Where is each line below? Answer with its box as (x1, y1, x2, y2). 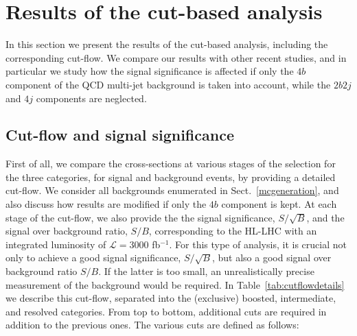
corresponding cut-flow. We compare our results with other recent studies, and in (5, 50, 347, 64)
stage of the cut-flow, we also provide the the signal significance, (5, 210, 275, 224)
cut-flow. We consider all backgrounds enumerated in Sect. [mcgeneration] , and (5, 183, 339, 197)
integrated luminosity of (5, 237, 106, 251)
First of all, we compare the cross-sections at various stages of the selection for (5, 156, 336, 171)
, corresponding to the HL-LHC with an (148, 224, 317, 238)
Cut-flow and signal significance (5, 124, 234, 145)
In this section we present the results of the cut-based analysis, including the (5, 37, 328, 51)
